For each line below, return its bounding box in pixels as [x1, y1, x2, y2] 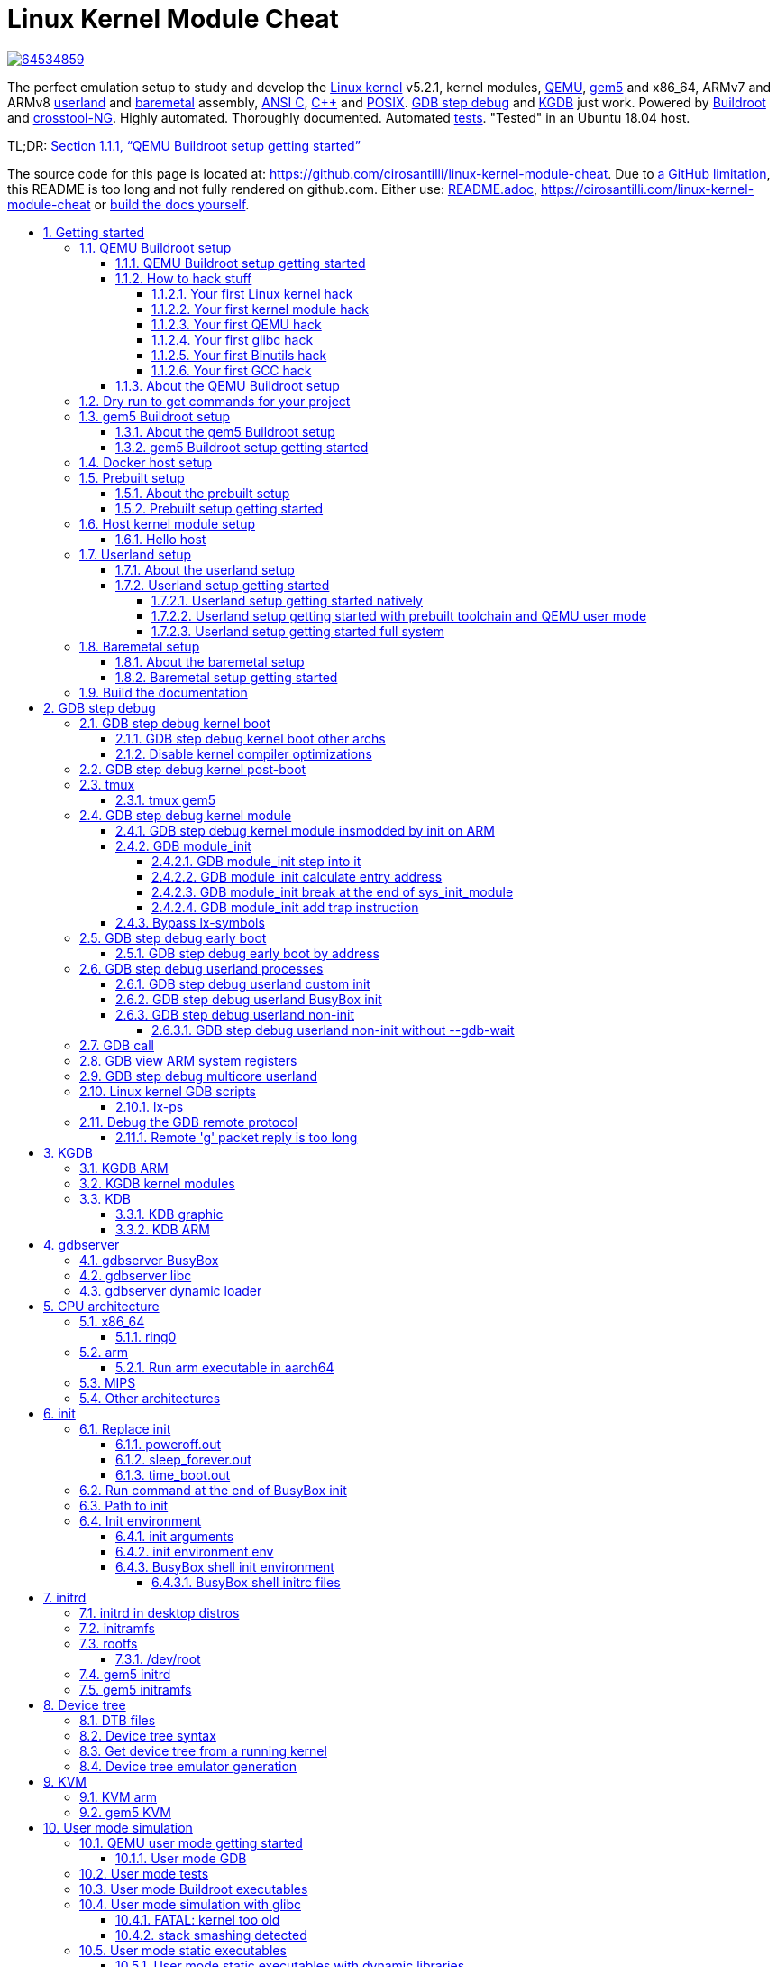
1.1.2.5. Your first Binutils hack [151, 346, 327, 363]
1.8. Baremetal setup [79, 638, 200, 654]
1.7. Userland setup [79, 546, 192, 562]
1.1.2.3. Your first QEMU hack [151, 316, 322, 332]
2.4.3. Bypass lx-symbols [115, 914, 265, 930]
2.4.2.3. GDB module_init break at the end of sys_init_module [151, 883, 514, 900]
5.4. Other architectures [79, 1390, 221, 1406]
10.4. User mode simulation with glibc [79, 1896, 301, 1912]
